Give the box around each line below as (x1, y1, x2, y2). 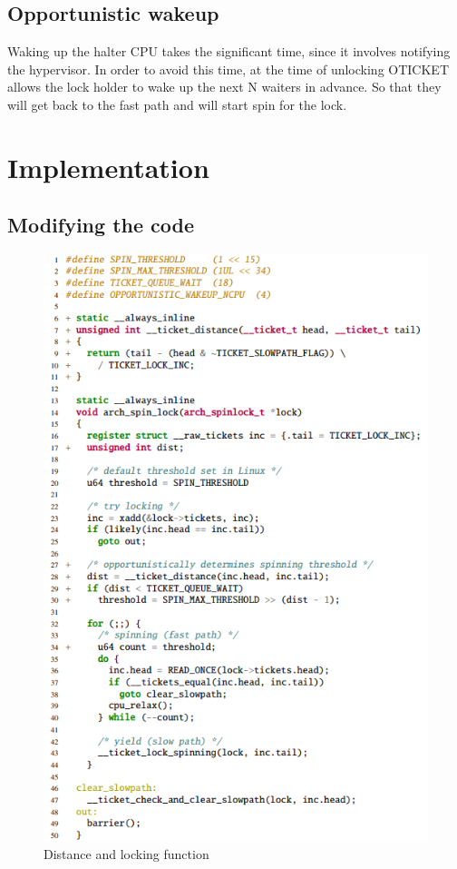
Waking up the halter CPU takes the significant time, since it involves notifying (7, 42, 451, 61)
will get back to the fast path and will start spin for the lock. (7, 94, 347, 114)
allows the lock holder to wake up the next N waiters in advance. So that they (7, 77, 442, 96)
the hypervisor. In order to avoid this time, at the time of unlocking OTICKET (7, 59, 450, 78)
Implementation (7, 148, 209, 185)
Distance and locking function (44, 844, 209, 864)
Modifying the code (7, 211, 195, 239)
